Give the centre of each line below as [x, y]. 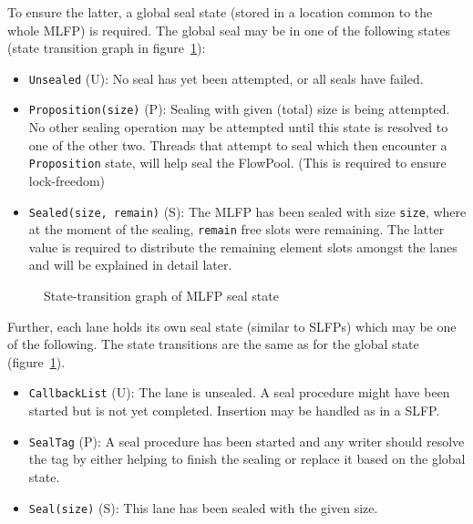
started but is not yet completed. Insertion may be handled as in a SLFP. [234, 411]
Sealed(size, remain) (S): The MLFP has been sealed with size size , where [247, 211]
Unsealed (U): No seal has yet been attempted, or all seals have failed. [226, 78]
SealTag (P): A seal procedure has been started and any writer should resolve [247, 441]
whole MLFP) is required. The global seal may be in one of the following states [229, 30]
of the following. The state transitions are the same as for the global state [213, 344]
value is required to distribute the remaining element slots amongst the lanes [243, 247]
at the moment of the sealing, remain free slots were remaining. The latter [236, 229]
